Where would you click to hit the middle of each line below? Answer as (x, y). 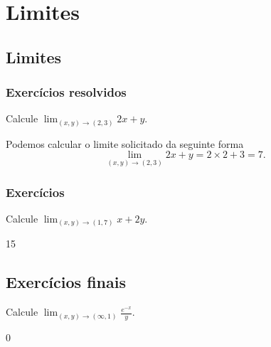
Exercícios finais (66, 282)
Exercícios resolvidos (66, 92)
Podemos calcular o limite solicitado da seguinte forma (125, 143)
